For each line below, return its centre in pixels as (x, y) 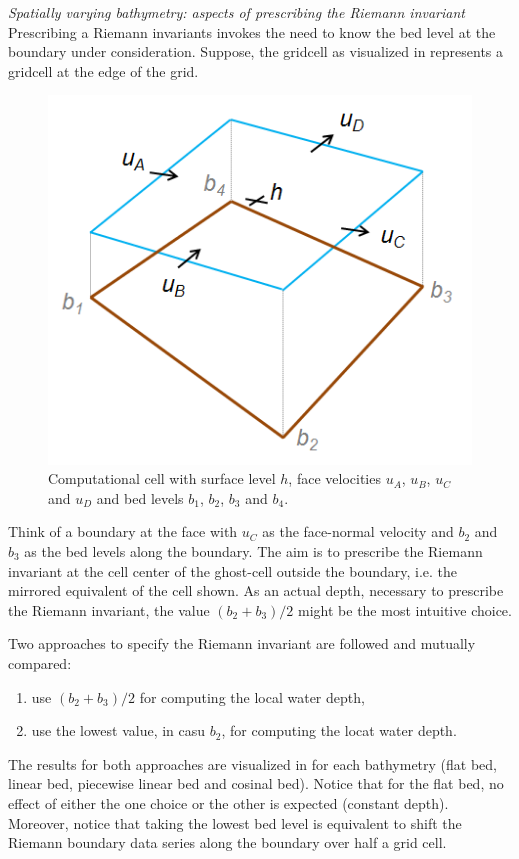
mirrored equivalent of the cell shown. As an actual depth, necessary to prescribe (256, 590)
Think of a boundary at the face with (123, 531)
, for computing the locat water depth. (339, 730)
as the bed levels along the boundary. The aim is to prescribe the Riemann (253, 551)
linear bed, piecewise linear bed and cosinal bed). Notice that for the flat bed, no (256, 783)
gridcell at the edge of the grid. (103, 70)
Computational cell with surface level (162, 478)
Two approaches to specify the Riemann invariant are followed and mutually (242, 643)
